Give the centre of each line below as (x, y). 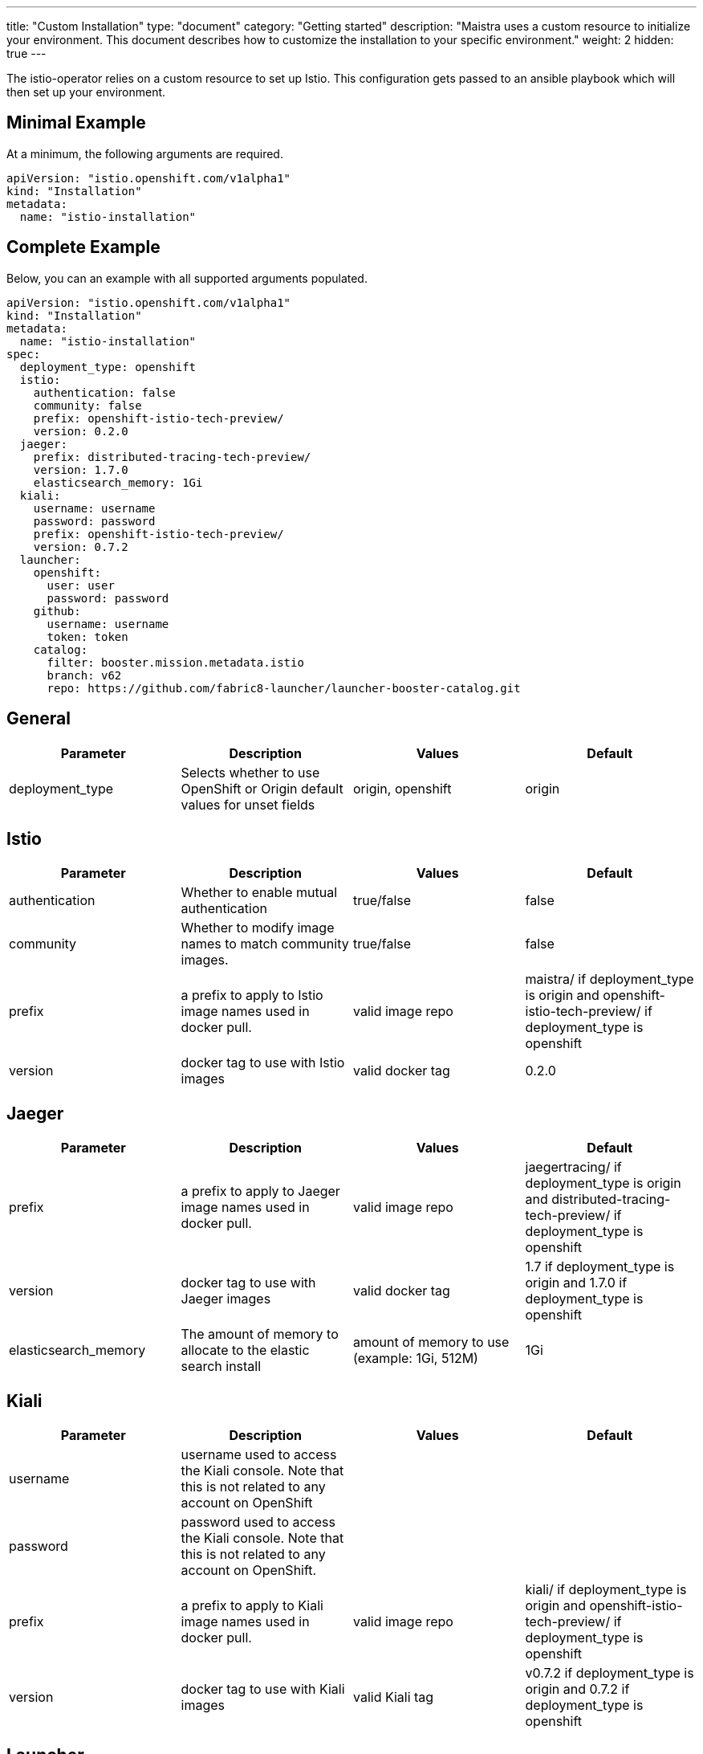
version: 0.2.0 (81, 431)
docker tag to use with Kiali (263, 1689)
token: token (87, 636)
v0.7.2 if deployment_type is (610, 1673)
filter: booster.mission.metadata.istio (175, 662)
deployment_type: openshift (108, 367)
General (39, 719)
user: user (81, 585)
